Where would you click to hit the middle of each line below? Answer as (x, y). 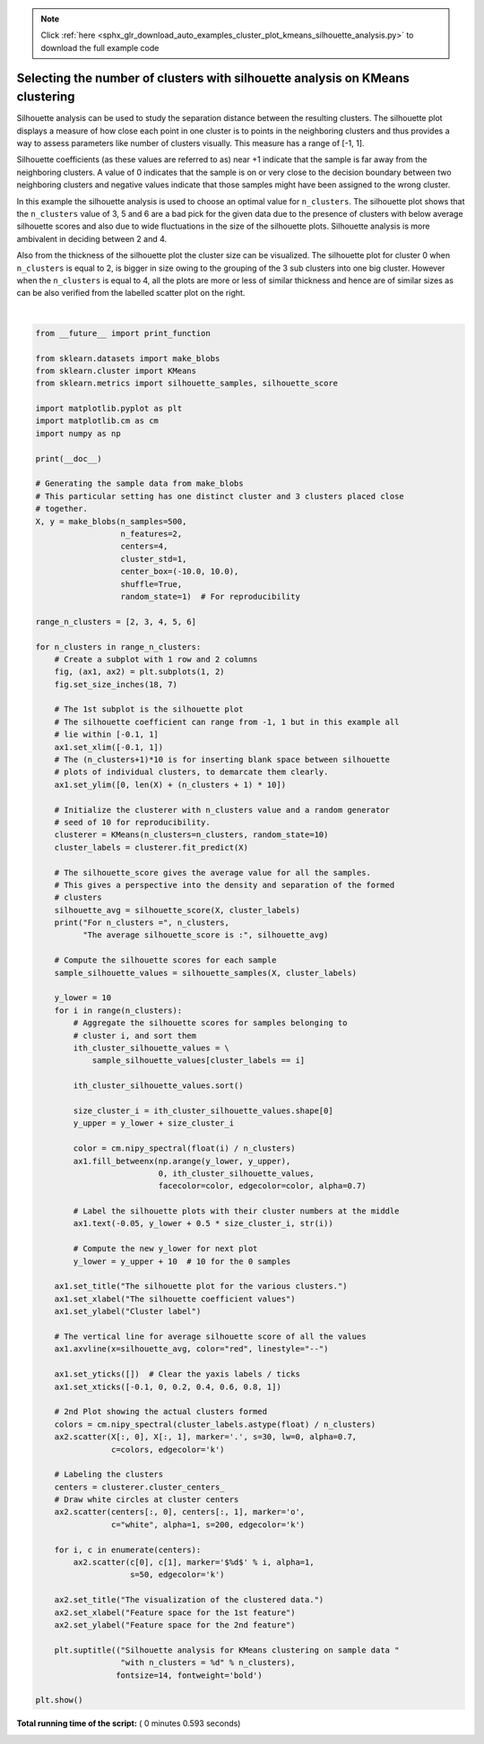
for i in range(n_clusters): (118, 1010)
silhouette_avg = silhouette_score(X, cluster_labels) (177, 910)
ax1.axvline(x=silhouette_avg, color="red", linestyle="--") (191, 1349)
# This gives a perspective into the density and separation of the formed (225, 885)
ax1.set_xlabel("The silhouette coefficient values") (175, 1299)
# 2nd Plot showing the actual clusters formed (161, 1412)
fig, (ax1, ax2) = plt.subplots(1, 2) (139, 672)
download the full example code (100, 47)
